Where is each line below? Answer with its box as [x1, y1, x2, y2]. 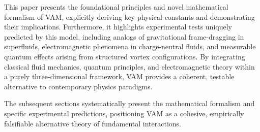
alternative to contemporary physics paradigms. [4, 81, 153, 91]
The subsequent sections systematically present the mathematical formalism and [4, 98, 255, 109]
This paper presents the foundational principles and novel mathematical [4, 2, 228, 12]
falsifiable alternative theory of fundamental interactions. [4, 118, 181, 128]
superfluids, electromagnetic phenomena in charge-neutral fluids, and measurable [4, 41, 256, 52]
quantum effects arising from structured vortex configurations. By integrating [4, 51, 245, 61]
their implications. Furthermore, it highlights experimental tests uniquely [4, 21, 232, 32]
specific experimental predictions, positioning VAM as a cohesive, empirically [4, 108, 244, 118]
